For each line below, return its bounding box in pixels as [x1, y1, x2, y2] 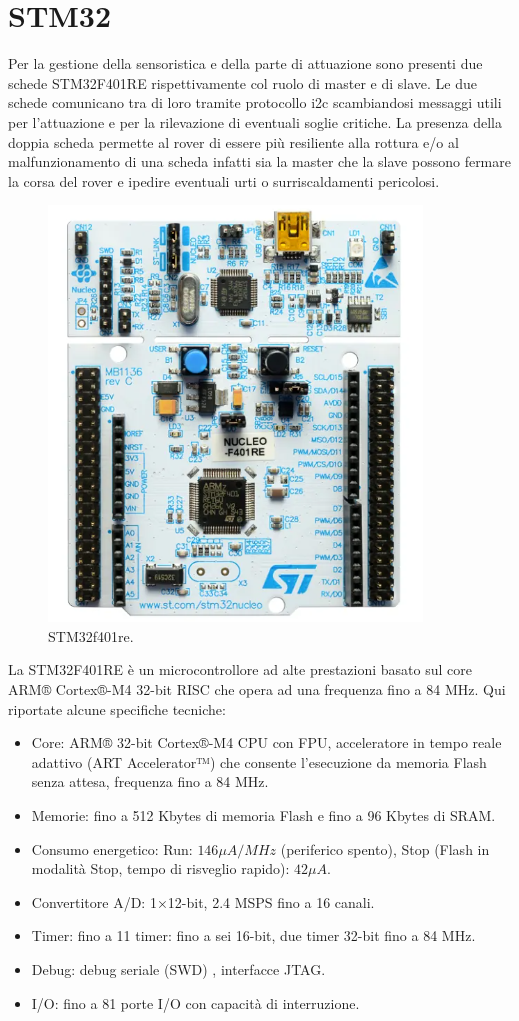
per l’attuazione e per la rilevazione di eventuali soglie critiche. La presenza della [8, 111, 503, 132]
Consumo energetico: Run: [31, 838, 193, 859]
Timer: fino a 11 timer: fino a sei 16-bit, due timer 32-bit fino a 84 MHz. [31, 925, 476, 946]
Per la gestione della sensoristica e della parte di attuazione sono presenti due [8, 53, 483, 74]
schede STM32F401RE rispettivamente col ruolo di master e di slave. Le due [8, 72, 477, 93]
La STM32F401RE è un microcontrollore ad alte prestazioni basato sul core [8, 659, 472, 680]
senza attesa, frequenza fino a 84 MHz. [31, 771, 269, 792]
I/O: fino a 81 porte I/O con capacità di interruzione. [31, 992, 360, 1013]
